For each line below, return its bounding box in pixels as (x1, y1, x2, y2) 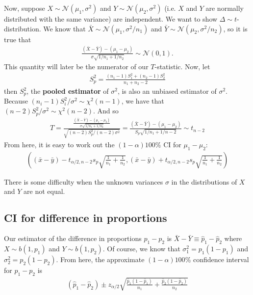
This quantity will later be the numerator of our (4, 61, 149, 72)
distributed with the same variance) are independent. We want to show (4, 14, 218, 24)
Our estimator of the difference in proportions (4, 233, 142, 243)
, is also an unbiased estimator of (117, 86, 217, 96)
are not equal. (24, 186, 65, 196)
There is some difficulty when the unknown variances (4, 176, 163, 187)
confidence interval (193, 254, 249, 265)
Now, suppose (4, 3, 45, 13)
